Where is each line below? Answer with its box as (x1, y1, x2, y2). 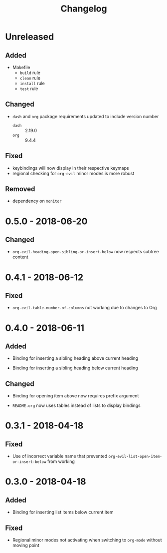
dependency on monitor (12, 198, 62, 204)
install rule (19, 81, 45, 86)
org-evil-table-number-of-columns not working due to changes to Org (12, 305, 157, 311)
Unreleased (5, 31, 54, 43)
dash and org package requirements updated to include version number (12, 113, 159, 119)
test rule (19, 86, 38, 92)
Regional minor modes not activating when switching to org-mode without (12, 537, 162, 543)
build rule (19, 70, 41, 76)
